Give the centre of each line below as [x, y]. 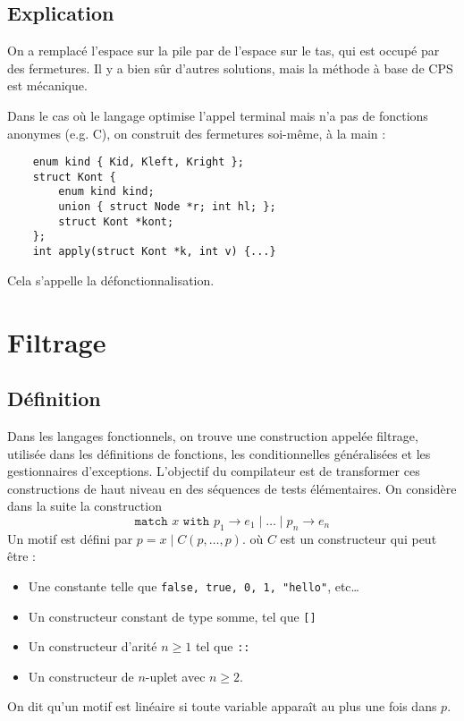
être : [21, 556]
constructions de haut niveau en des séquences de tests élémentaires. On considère [232, 488]
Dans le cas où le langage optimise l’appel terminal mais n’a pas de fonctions [218, 115]
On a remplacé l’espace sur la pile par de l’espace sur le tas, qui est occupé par [224, 51]
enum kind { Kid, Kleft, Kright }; [138, 162]
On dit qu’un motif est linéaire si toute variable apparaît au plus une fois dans [222, 706]
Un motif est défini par [70, 538]
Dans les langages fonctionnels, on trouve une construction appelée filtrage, [213, 435]
